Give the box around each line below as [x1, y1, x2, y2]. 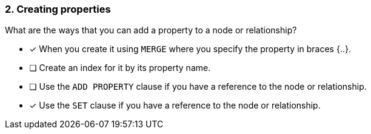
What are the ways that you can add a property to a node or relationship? [5, 25, 297, 36]
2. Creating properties [5, 3, 111, 15]
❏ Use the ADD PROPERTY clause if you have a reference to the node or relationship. [29, 81, 367, 92]
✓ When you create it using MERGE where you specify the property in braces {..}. [29, 44, 351, 55]
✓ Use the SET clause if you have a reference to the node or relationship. [29, 100, 321, 111]
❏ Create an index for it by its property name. [29, 62, 211, 73]
